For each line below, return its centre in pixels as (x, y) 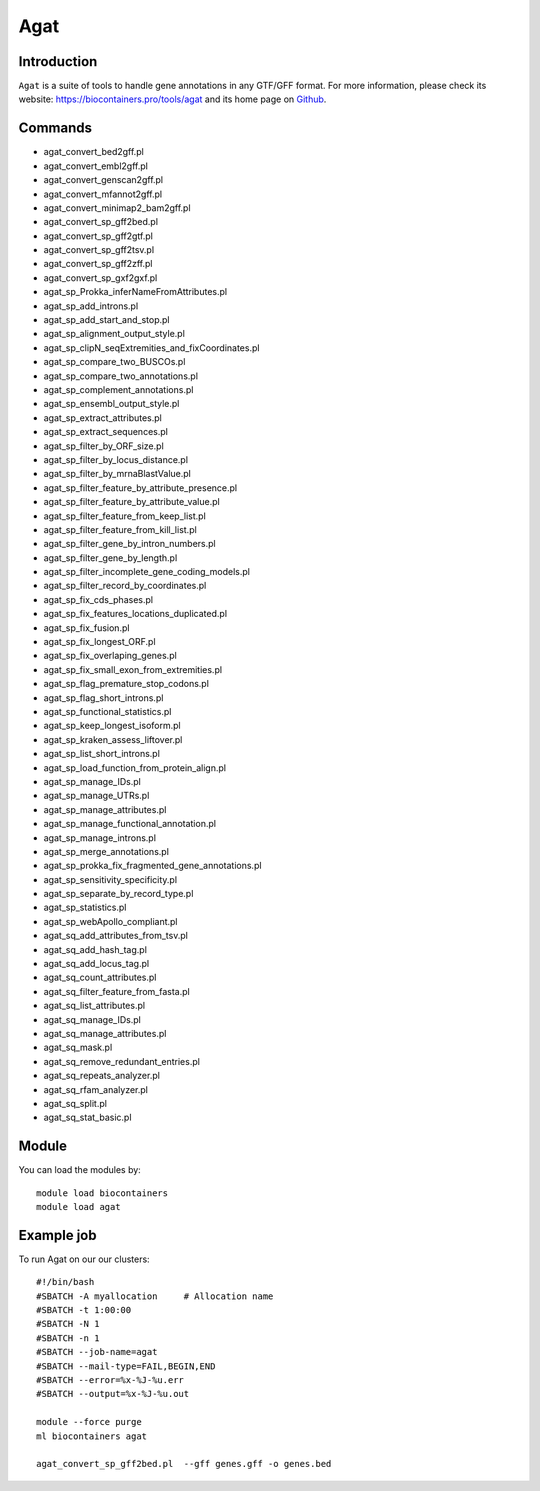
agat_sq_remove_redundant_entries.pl (121, 1061)
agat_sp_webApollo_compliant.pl (110, 921)
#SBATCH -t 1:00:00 (84, 1310)
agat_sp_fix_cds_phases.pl (98, 599)
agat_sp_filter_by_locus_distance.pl (116, 459)
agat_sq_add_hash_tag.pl (95, 949)
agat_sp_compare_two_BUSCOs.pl (114, 362)
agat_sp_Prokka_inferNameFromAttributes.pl (135, 292)
